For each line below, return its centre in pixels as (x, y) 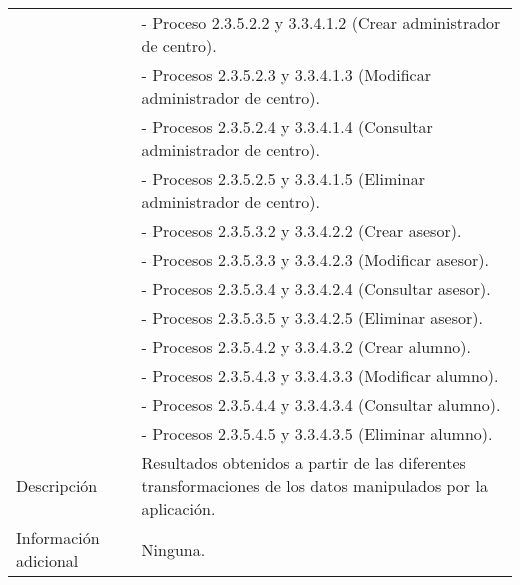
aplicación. (178, 508)
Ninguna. (173, 549)
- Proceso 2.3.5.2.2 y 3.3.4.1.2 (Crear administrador (321, 22)
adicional (47, 560)
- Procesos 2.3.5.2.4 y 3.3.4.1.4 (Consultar (287, 126)
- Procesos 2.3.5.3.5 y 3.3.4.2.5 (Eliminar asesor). (312, 317)
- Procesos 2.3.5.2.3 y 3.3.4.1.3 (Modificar (286, 74)
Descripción (57, 485)
